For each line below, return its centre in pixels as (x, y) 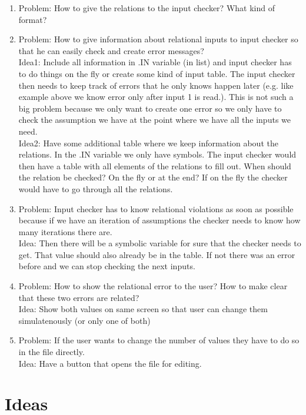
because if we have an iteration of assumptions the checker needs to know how (159, 220)
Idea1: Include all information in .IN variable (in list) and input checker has (155, 62)
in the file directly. (51, 352)
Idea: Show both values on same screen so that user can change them (143, 309)
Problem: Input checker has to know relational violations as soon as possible (156, 208)
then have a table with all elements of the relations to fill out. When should (155, 165)
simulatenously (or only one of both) (84, 320)
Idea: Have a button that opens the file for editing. (110, 363)
